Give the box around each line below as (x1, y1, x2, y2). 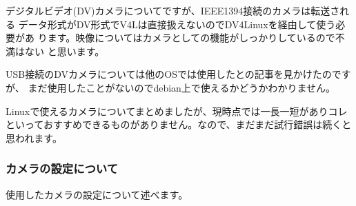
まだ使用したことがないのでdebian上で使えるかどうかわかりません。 (28, 80, 335, 94)
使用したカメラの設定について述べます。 (6, 187, 188, 201)
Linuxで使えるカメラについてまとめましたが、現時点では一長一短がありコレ (6, 103, 348, 118)
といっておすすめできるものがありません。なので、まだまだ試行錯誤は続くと (6, 117, 352, 132)
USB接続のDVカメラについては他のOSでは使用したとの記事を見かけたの (6, 67, 332, 81)
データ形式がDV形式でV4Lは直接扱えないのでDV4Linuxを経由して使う (18, 17, 336, 31)
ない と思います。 (24, 43, 105, 58)
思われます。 (6, 130, 62, 145)
